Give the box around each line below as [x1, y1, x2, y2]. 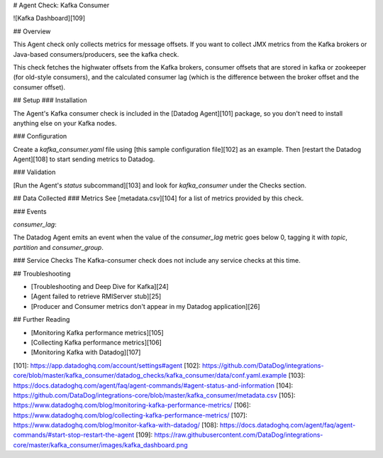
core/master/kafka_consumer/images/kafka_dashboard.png [13, 440, 188, 449]
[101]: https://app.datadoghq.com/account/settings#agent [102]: [13, 361, 201, 369]
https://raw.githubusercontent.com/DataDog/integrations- [153, 430, 323, 440]
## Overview [13, 27, 51, 36]
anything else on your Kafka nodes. [13, 119, 117, 127]
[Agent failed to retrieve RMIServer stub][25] [30, 292, 162, 301]
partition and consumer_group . [13, 243, 104, 251]
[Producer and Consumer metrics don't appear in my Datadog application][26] [30, 302, 260, 310]
